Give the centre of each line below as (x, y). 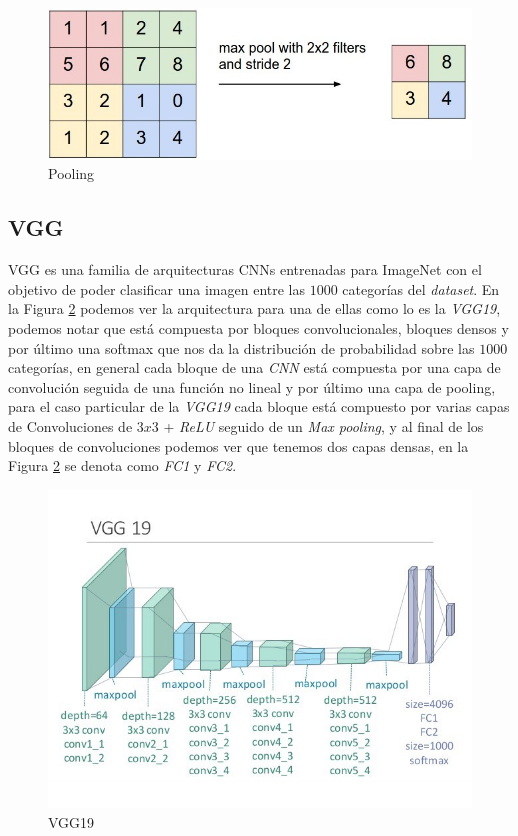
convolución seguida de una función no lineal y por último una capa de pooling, (252, 386)
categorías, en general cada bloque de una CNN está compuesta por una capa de (254, 367)
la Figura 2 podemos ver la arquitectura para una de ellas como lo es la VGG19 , (254, 308)
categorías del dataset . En (421, 288)
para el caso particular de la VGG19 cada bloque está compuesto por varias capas (259, 406)
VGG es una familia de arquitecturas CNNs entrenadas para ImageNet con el (245, 269)
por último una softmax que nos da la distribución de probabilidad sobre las (241, 347)
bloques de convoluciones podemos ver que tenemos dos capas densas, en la (238, 445)
